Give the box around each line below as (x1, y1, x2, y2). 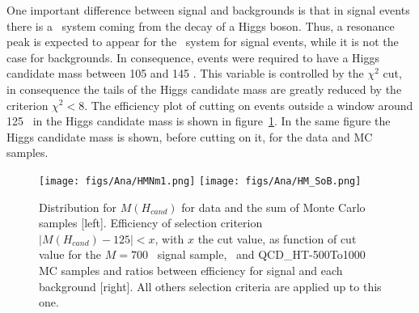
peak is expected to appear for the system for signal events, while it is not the (6, 33, 399, 50)
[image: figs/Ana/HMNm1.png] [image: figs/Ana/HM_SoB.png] (39, 175, 362, 187)
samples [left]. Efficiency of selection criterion (39, 214, 263, 231)
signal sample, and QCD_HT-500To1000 (157, 246, 366, 263)
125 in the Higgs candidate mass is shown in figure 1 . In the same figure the (6, 112, 391, 129)
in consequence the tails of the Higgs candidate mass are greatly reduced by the (6, 80, 402, 97)
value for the (39, 246, 102, 263)
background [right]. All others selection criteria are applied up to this (39, 277, 382, 294)
